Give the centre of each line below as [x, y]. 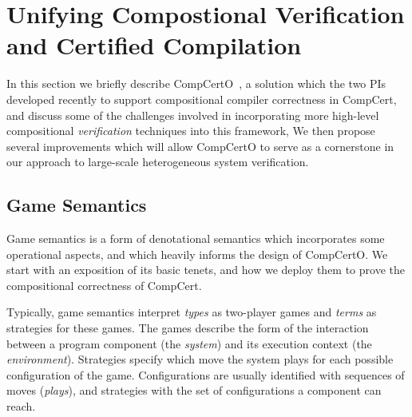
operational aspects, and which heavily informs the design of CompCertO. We [197, 254]
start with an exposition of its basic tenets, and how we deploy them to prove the [206, 270]
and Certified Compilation [154, 45]
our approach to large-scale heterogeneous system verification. [158, 162]
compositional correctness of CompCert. [104, 285]
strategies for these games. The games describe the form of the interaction [188, 328]
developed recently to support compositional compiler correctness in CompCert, [202, 99]
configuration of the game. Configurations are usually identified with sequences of [206, 374]
